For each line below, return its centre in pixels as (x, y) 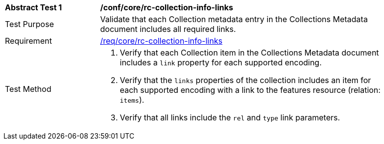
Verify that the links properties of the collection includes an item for (246, 80)
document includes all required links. (168, 29)
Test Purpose (29, 24)
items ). (132, 100)
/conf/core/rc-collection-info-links (167, 7)
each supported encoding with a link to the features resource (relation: (250, 90)
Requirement (28, 41)
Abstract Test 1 (33, 7)
